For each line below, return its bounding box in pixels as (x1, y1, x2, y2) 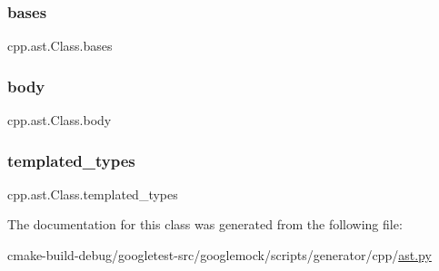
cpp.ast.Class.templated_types (7, 184, 178, 203)
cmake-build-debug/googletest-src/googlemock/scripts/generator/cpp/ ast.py (7, 246, 432, 265)
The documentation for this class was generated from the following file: (7, 215, 403, 234)
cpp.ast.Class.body (7, 111, 112, 130)
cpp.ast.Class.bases (7, 36, 113, 55)
